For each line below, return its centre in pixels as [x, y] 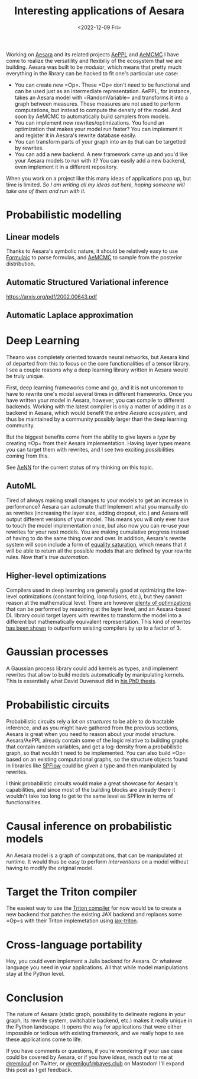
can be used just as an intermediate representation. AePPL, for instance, [103, 91]
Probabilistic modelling [64, 215]
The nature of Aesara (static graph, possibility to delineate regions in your [96, 1014]
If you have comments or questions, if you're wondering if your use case [95, 1051]
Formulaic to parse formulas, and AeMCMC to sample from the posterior [94, 257]
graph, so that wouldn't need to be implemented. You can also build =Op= [96, 753]
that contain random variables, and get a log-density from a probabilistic [94, 747]
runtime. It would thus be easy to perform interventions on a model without [97, 861]
